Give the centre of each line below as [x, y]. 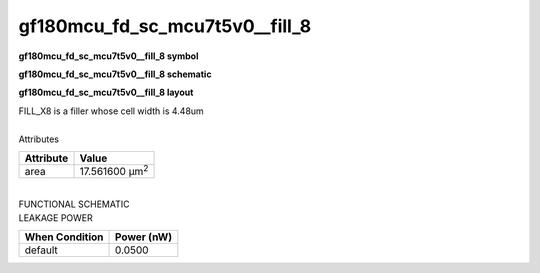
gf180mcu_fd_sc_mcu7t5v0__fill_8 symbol [108, 56]
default [41, 250]
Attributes [39, 139]
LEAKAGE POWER [56, 218]
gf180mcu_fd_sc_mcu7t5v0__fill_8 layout [106, 92]
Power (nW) [144, 237]
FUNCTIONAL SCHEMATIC [74, 204]
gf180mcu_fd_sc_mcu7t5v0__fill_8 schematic [115, 74]
